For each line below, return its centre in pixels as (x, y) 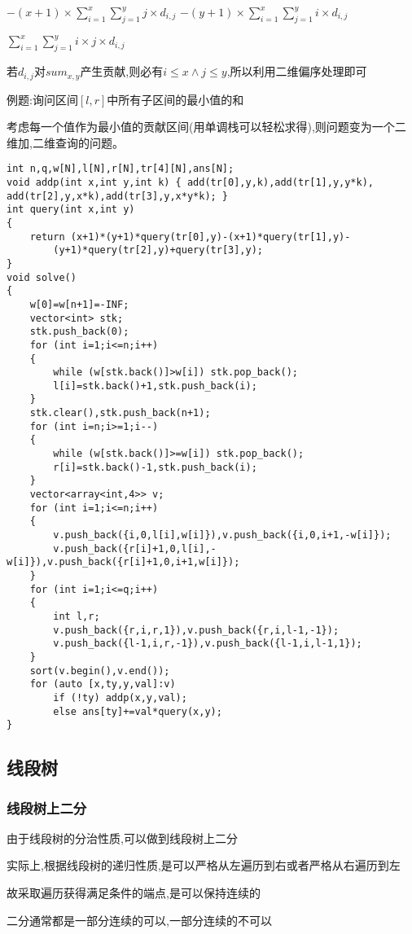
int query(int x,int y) (71, 210)
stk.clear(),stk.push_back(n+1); (120, 413)
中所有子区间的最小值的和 (175, 99)
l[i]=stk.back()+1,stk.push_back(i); (155, 386)
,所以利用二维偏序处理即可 (297, 71)
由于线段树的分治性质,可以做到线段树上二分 (122, 838)
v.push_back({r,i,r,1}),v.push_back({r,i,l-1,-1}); (196, 630)
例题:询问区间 (42, 99)
